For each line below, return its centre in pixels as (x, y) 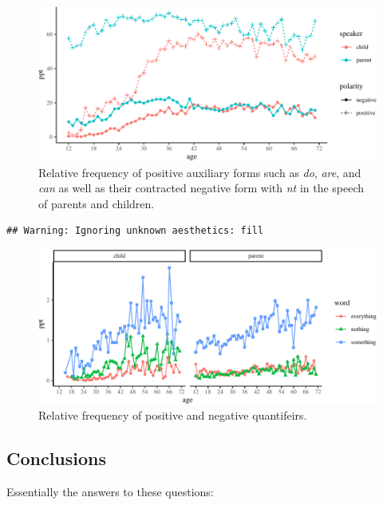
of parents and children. (97, 203)
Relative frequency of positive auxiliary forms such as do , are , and (200, 172)
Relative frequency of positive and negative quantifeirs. (173, 415)
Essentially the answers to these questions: (110, 492)
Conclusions (57, 458)
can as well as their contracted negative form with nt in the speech (201, 188)
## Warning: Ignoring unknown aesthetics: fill (135, 231)
